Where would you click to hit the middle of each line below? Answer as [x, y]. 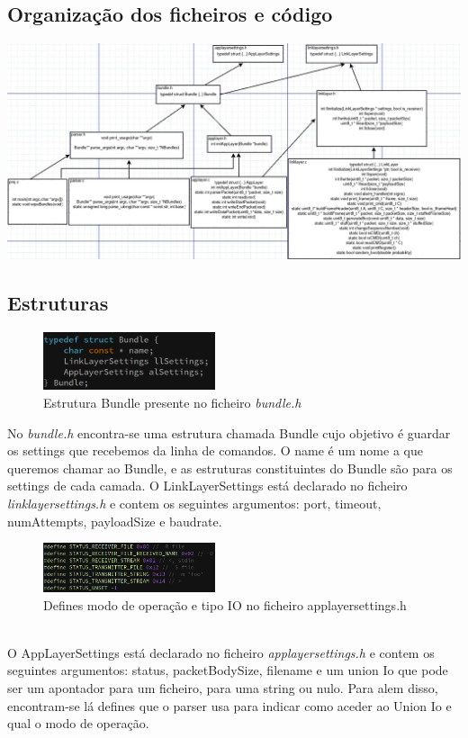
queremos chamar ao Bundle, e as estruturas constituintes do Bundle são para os [230, 468]
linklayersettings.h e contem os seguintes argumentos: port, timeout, [194, 503]
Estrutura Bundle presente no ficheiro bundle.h [172, 402]
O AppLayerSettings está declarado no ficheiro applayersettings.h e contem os [221, 652]
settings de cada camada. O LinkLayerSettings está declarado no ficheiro [207, 486]
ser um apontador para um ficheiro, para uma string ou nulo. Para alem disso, [223, 687]
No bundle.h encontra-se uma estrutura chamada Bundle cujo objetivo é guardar [229, 432]
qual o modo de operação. [78, 723]
